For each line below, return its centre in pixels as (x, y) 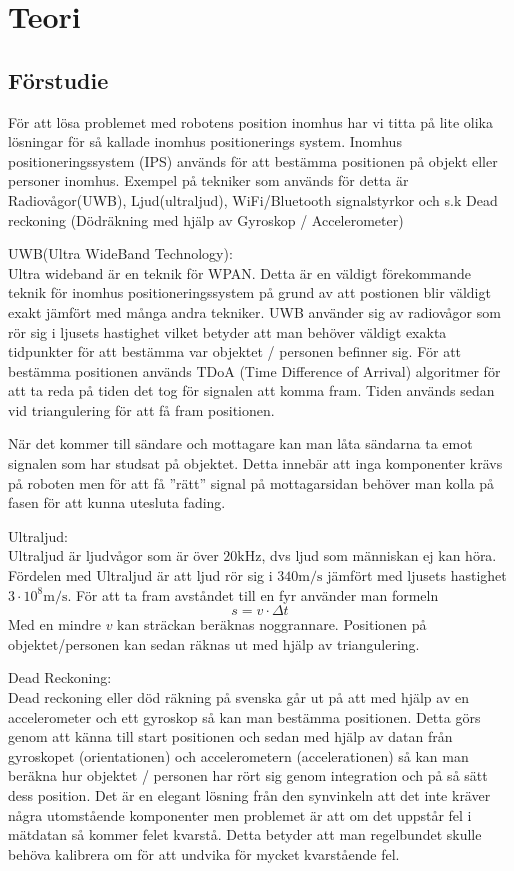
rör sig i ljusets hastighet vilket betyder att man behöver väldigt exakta (227, 331)
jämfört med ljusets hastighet (417, 575)
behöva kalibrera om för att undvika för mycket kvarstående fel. (204, 853)
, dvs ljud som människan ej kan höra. (379, 555)
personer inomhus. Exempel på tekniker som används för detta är (208, 180)
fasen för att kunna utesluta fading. (117, 502)
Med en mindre (54, 624)
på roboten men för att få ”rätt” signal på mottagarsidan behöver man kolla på (251, 482)
